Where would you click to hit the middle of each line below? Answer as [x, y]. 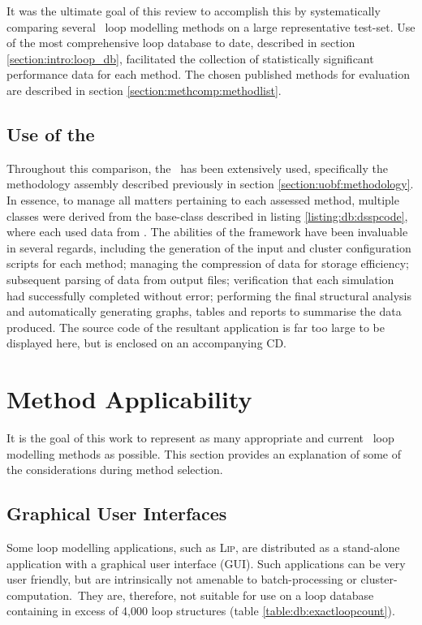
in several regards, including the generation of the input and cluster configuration [209, 247]
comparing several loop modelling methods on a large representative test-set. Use [211, 26]
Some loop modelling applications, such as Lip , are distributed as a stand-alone [203, 547]
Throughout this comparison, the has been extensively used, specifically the [197, 168]
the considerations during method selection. [115, 470]
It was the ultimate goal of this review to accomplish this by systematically [194, 11]
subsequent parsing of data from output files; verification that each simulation [200, 279]
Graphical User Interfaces [117, 513]
